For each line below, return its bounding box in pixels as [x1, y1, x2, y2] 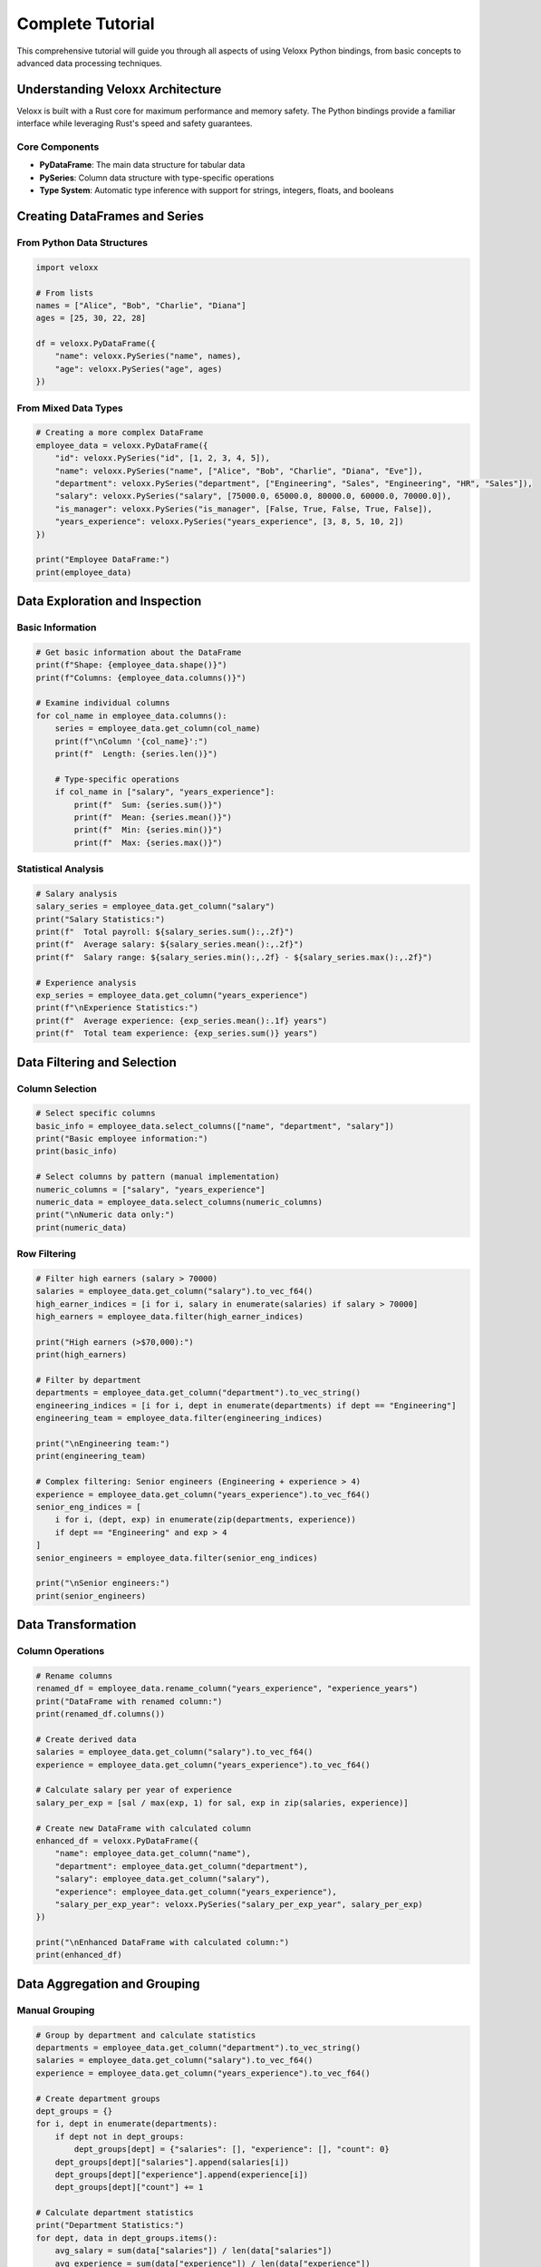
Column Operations [16, 1645, 105, 1658]
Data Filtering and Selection [16, 1055, 177, 1070]
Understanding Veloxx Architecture [16, 82, 222, 97]
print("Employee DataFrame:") [35, 554, 170, 565]
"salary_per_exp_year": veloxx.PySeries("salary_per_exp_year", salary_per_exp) [54, 1899, 423, 1909]
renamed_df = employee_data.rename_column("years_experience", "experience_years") [35, 1683, 419, 1694]
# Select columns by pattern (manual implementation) [35, 1172, 280, 1182]
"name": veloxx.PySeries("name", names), [54, 351, 242, 362]
